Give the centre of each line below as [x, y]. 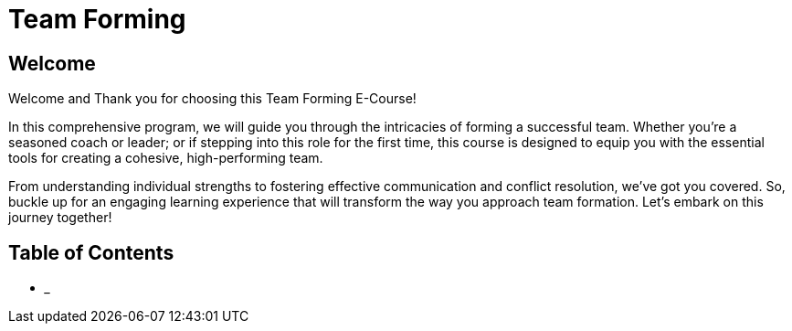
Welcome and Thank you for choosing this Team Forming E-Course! [212, 99]
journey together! [60, 218]
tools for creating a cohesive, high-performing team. [166, 158]
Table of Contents [91, 252]
